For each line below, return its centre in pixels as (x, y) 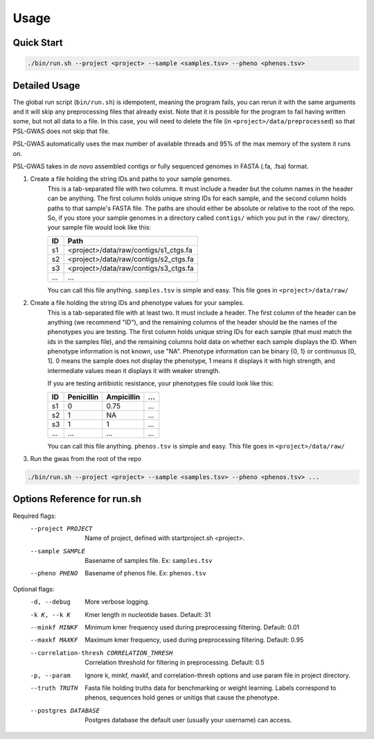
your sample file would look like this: (99, 227)
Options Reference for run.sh (77, 499)
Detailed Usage (46, 86)
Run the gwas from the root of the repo (86, 459)
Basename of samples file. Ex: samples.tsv (149, 561)
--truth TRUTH (54, 688)
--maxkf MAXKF (54, 640)
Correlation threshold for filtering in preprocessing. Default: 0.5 (175, 663)
